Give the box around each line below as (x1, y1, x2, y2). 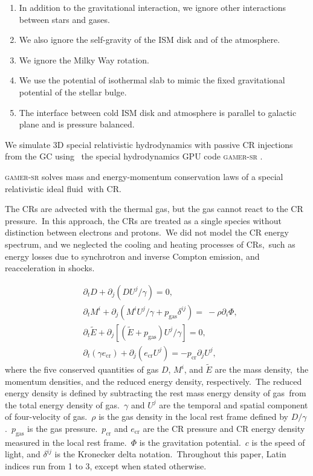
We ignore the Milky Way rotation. (19, 53, 149, 66)
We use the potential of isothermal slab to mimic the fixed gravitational (19, 74, 285, 86)
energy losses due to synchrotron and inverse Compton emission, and (5, 249, 260, 262)
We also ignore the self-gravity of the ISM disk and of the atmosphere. (19, 33, 280, 46)
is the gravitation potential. (139, 436, 241, 448)
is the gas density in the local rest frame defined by (98, 410, 288, 423)
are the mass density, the (215, 363, 309, 376)
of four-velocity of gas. (5, 410, 88, 423)
